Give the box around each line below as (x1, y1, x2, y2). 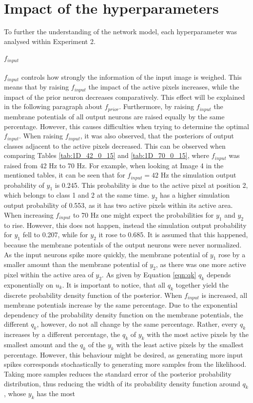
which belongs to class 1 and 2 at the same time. (4, 190, 150, 200)
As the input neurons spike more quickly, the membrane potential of (4, 249, 208, 259)
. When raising (19, 131, 63, 141)
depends (206, 269, 231, 280)
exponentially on (4, 280, 54, 290)
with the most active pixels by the (147, 329, 249, 339)
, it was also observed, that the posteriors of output (80, 131, 234, 141)
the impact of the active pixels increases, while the (88, 82, 239, 92)
